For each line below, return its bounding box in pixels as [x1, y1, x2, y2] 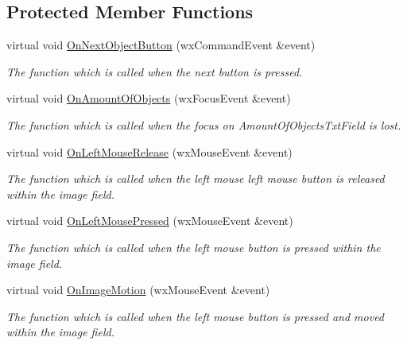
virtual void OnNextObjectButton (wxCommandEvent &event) [6, 37, 316, 53]
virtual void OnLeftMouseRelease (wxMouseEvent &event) [6, 143, 293, 160]
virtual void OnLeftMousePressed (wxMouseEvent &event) [6, 212, 293, 229]
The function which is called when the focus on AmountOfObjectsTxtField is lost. [6, 116, 401, 133]
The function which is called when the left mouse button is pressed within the [6, 238, 381, 255]
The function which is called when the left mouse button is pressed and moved [6, 308, 385, 324]
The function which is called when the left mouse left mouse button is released [6, 170, 385, 187]
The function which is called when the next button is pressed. [6, 63, 303, 79]
